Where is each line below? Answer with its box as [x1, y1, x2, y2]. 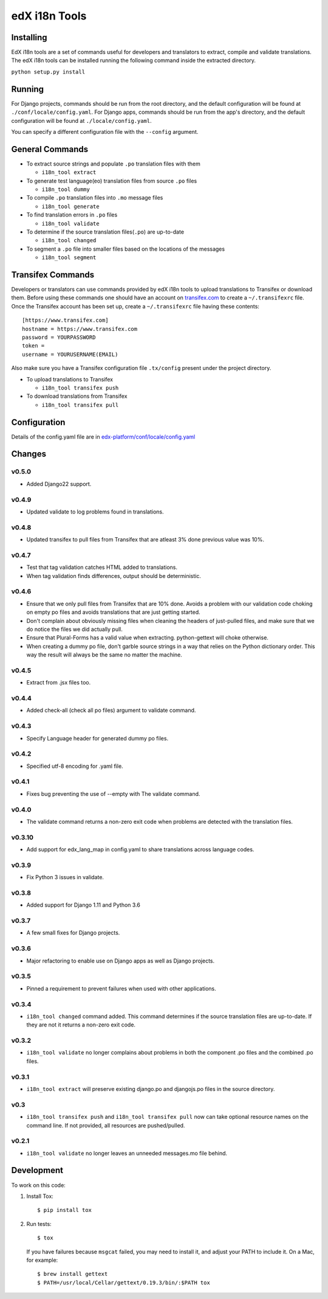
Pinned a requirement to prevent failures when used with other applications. [26, 984, 216, 992]
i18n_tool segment [41, 254, 97, 261]
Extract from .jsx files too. [26, 679, 91, 686]
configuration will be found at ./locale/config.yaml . [11, 117, 152, 124]
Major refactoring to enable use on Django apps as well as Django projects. [26, 957, 215, 964]
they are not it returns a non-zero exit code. [26, 1021, 136, 1028]
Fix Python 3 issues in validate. [26, 874, 104, 881]
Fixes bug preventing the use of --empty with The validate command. [26, 790, 200, 797]
